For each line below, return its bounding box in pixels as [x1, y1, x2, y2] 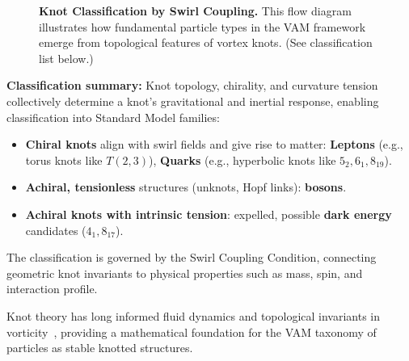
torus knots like [25, 151, 103, 168]
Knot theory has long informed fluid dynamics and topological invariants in [6, 307, 381, 324]
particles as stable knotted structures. [6, 339, 193, 356]
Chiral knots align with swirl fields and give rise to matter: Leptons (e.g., [25, 136, 403, 153]
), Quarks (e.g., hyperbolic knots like [149, 151, 336, 168]
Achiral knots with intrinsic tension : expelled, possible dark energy [25, 205, 392, 222]
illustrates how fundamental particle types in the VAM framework [39, 18, 366, 35]
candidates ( [25, 221, 86, 238]
